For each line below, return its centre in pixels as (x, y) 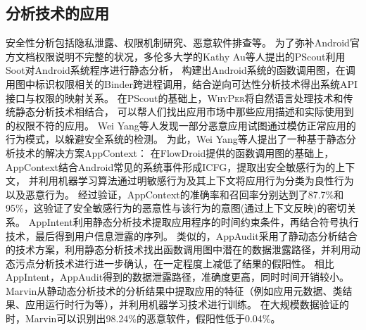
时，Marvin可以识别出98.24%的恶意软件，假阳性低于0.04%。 (143, 318)
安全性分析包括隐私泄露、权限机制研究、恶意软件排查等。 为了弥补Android (178, 43)
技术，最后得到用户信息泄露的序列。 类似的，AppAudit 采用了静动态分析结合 (182, 235)
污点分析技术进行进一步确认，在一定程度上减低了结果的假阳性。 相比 (175, 263)
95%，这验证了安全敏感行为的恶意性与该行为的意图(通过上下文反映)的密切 (176, 208)
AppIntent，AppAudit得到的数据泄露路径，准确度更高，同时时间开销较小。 (178, 277)
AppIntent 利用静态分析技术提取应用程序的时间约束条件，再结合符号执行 (194, 221)
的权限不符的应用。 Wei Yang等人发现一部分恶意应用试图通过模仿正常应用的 (181, 125)
